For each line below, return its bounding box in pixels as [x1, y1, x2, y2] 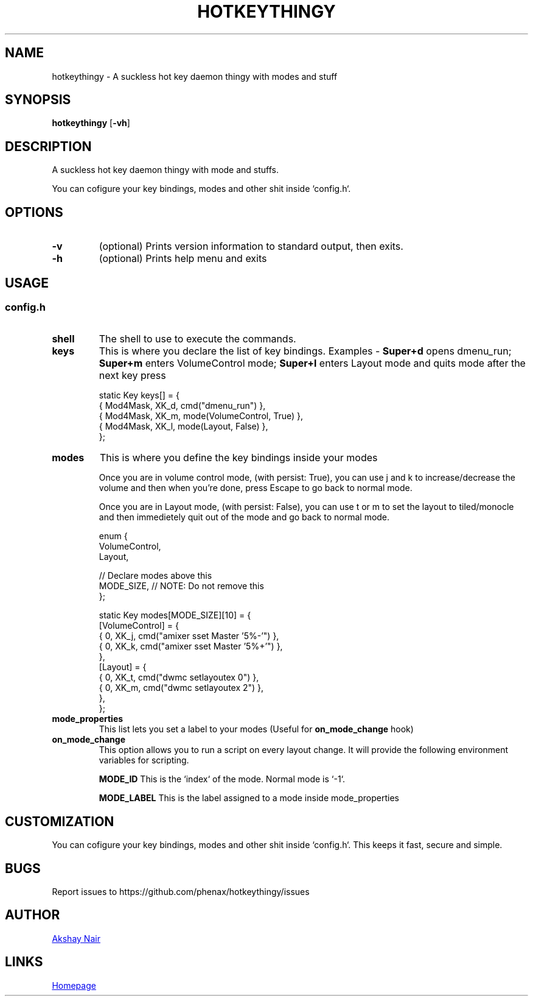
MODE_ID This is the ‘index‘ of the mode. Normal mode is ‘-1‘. [99, 774, 346, 785]
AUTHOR [5, 907, 60, 923]
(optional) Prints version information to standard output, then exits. [99, 240, 403, 253]
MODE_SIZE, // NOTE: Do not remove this [99, 581, 264, 592]
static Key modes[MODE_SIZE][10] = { [99, 610, 251, 621]
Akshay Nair [52, 933, 100, 944]
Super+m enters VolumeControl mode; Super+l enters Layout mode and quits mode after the [99, 357, 526, 370]
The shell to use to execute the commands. [99, 333, 296, 345]
